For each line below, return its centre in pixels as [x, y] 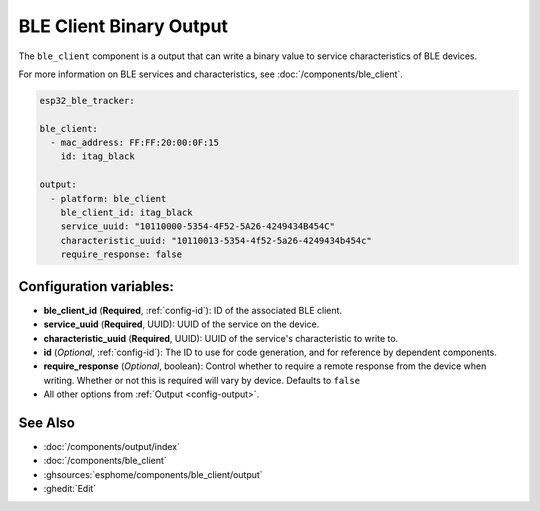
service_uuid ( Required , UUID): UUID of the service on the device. [181, 324]
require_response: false [121, 254]
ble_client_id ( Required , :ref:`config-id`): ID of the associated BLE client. [193, 310]
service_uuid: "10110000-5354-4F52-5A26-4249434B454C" [197, 226]
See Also [46, 422]
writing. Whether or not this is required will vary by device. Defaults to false [201, 380]
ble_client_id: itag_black [127, 213]
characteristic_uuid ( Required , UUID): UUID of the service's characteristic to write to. [221, 338]
